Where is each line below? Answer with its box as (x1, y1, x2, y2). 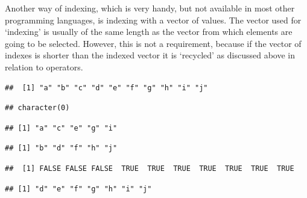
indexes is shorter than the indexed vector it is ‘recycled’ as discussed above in (5, 49, 296, 61)
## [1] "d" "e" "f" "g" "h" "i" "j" (5, 184, 152, 193)
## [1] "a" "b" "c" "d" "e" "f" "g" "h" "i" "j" (5, 83, 208, 92)
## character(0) (5, 104, 70, 113)
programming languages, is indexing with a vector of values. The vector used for (5, 13, 302, 26)
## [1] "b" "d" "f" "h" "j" (5, 144, 118, 153)
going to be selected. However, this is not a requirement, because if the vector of (5, 37, 302, 49)
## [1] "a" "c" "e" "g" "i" (5, 123, 118, 132)
